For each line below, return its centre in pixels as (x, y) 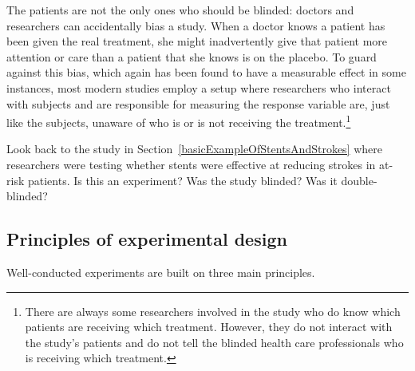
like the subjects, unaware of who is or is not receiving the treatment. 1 (179, 121)
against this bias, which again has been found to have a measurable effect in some (206, 72)
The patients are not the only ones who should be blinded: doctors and (180, 10)
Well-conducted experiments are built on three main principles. (161, 272)
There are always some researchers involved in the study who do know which (213, 311)
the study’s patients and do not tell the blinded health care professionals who (214, 342)
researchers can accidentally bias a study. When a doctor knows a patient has (196, 25)
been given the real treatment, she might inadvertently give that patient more (197, 41)
